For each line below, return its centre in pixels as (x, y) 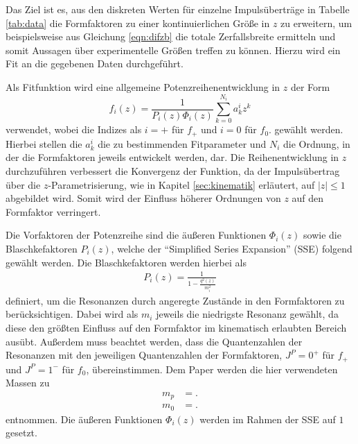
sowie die (322, 235)
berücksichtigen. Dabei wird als (72, 314)
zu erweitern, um (316, 23)
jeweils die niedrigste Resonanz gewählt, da (247, 314)
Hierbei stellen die (44, 143)
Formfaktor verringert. (53, 211)
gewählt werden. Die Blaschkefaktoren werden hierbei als (126, 262)
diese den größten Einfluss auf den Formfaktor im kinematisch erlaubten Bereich (176, 327)
